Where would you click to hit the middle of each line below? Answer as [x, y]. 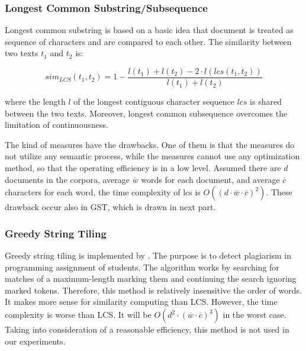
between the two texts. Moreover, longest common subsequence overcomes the [146, 113]
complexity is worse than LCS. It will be [78, 314]
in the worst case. [255, 314]
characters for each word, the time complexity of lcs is [103, 192]
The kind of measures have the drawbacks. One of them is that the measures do [150, 144]
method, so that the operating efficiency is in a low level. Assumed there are [143, 168]
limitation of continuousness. [57, 125]
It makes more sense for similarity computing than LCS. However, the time [141, 302]
